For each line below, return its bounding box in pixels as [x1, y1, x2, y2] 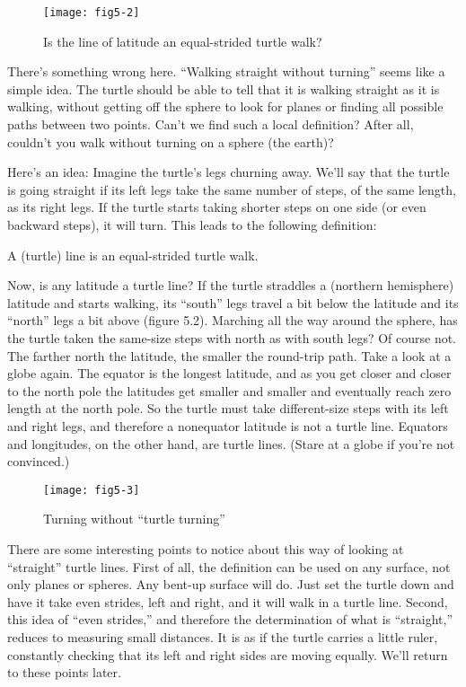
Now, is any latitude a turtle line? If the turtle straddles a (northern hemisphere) [7, 276, 454, 295]
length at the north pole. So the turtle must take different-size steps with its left [7, 399, 449, 418]
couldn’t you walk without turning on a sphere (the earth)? [7, 132, 334, 151]
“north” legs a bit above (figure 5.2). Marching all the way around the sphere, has [7, 311, 458, 330]
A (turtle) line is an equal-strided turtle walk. [7, 245, 259, 264]
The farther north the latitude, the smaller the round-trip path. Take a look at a [7, 346, 452, 365]
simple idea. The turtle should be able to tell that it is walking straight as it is [7, 79, 440, 98]
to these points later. [7, 663, 121, 682]
